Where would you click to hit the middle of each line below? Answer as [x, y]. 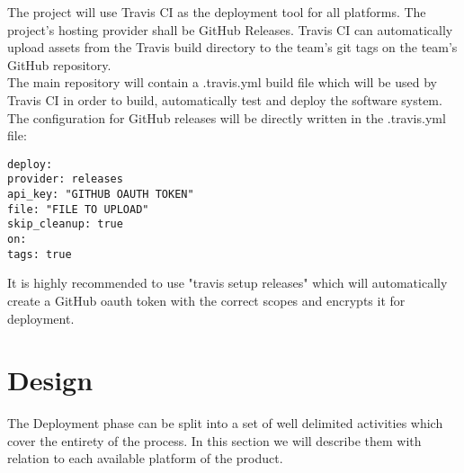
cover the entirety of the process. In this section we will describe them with [214, 440]
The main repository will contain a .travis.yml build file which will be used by [222, 82]
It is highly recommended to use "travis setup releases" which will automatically [228, 283]
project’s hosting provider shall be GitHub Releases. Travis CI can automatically [230, 29]
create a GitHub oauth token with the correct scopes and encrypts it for [206, 300]
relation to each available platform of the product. [145, 458]
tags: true [40, 254]
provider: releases [65, 179]
